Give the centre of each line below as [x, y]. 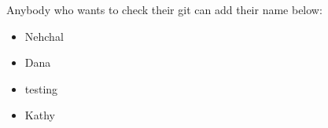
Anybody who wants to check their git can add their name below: [164, 9]
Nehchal [44, 36]
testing [41, 88]
